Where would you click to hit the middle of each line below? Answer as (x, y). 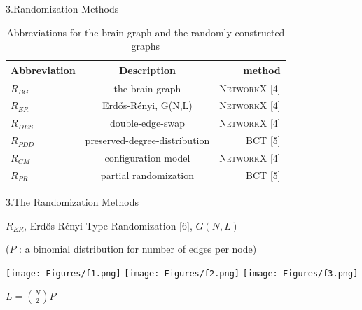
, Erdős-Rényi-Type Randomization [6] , (108, 225)
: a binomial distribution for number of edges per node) (138, 249)
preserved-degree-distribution (147, 140)
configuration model (147, 157)
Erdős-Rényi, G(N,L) (147, 105)
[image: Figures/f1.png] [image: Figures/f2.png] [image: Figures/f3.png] (182, 273)
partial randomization (147, 175)
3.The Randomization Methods (72, 201)
